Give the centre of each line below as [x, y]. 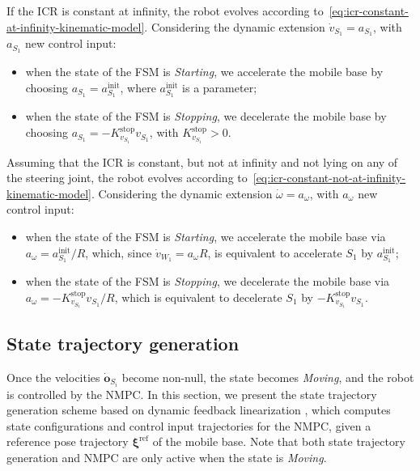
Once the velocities [53, 377]
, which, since [119, 252]
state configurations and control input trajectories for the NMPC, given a [189, 425]
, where [138, 87]
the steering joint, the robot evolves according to [127, 178]
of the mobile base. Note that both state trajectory [279, 441]
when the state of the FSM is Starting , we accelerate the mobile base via [206, 237]
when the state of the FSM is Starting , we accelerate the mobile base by [204, 72]
